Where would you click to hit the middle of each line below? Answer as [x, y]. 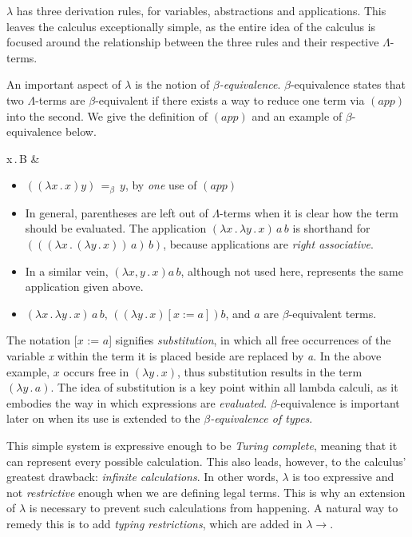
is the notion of [172, 84]
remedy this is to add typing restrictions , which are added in [154, 523]
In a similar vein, [67, 270]
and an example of [297, 115]
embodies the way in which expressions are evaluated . [137, 402]
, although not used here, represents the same [292, 270]
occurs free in [96, 371]
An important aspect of [64, 84]
